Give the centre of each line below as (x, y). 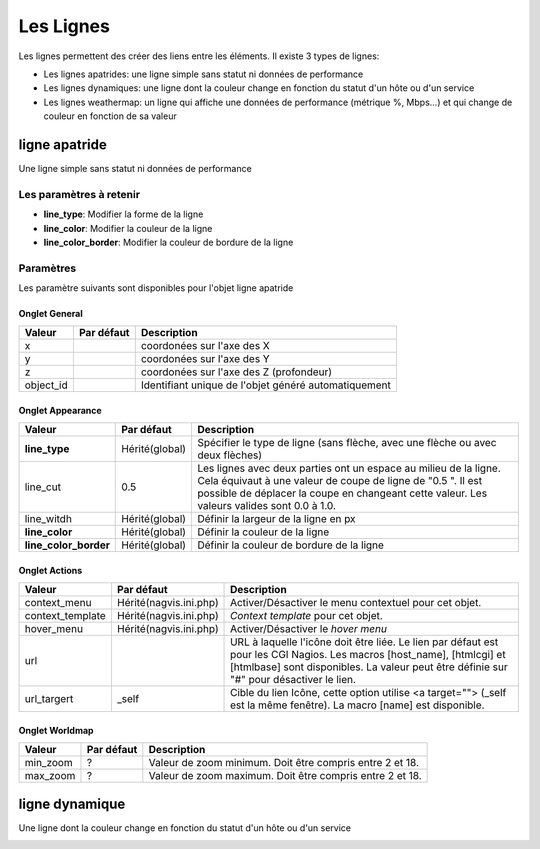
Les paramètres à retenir (79, 194)
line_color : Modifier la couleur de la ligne (128, 228)
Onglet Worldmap (56, 731)
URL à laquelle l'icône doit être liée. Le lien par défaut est (364, 642)
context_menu (58, 603)
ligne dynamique (72, 803)
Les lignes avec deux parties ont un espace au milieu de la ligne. (349, 468)
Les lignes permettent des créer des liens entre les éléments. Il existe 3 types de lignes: (199, 56)
